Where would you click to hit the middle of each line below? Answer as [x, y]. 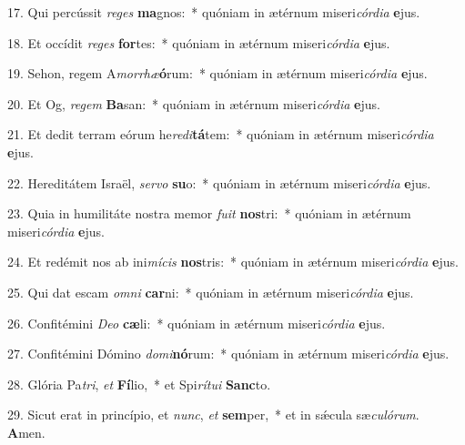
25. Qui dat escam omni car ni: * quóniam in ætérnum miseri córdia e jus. [211, 292]
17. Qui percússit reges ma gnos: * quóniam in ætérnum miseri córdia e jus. [214, 12]
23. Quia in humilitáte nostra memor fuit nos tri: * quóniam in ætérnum [209, 213]
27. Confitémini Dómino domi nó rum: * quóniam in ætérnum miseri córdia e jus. [228, 354]
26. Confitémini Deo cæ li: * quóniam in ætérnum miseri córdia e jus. [197, 323]
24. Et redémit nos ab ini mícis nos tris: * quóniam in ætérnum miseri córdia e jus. [233, 262]
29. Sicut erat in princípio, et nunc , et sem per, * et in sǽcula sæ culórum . [213, 415]
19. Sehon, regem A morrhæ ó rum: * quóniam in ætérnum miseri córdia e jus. [217, 73]
